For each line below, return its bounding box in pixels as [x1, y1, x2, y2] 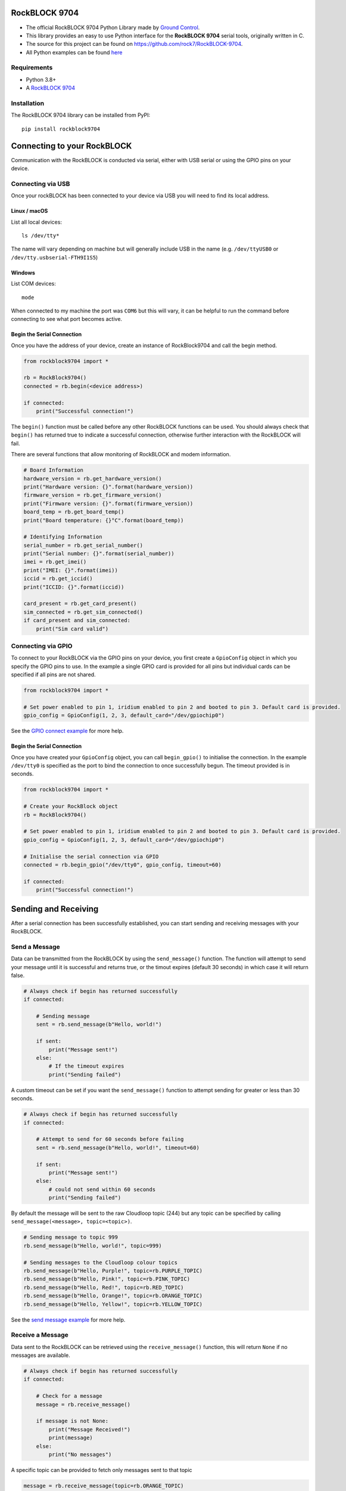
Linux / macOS [11, 208, 48, 215]
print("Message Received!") [48, 1426, 131, 1433]
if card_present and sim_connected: [23, 617, 131, 624]
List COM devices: [11, 280, 57, 287]
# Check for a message [36, 1393, 102, 1400]
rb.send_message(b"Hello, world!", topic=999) [23, 1242, 162, 1249]
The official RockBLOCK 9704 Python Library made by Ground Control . [26, 24, 200, 31]
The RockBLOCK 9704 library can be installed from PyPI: [11, 112, 151, 119]
